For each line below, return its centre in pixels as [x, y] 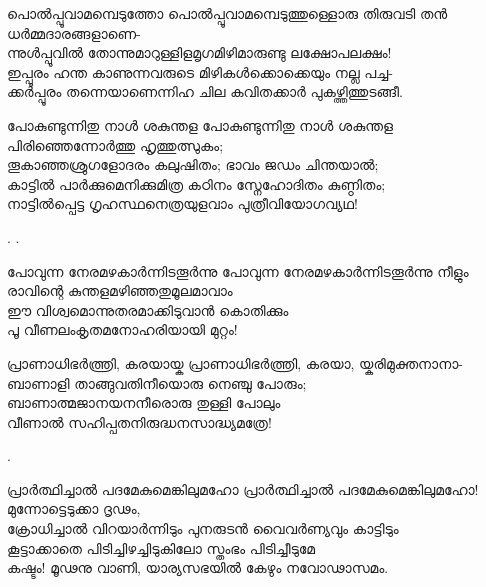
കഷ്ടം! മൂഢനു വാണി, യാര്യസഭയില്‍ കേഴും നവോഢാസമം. [198, 567]
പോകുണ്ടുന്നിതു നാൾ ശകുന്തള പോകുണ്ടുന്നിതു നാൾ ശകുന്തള [200, 124]
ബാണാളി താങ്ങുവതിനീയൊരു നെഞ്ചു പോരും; [157, 382]
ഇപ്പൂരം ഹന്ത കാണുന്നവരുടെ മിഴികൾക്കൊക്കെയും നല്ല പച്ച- [200, 71]
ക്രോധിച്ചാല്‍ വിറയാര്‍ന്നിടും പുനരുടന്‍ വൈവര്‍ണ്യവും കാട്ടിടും [203, 528]
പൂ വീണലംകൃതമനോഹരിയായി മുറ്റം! [122, 329]
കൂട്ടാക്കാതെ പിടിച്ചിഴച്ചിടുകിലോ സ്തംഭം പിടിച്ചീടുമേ [161, 547]
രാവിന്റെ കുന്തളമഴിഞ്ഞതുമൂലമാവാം [120, 290]
